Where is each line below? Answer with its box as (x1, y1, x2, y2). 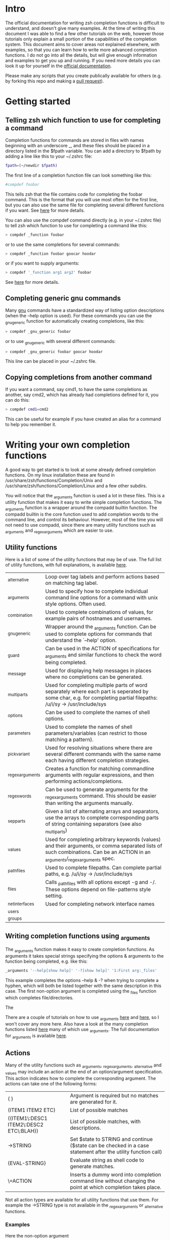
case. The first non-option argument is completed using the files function (5, 988, 157, 995)
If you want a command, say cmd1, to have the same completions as (5, 387, 148, 393)
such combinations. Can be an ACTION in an (45, 848, 151, 856)
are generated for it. (70, 1098, 117, 1105)
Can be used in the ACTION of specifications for (45, 645, 160, 652)
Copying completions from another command (5, 373, 152, 381)
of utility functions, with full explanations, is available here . (5, 562, 127, 568)
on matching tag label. (45, 580, 98, 587)
